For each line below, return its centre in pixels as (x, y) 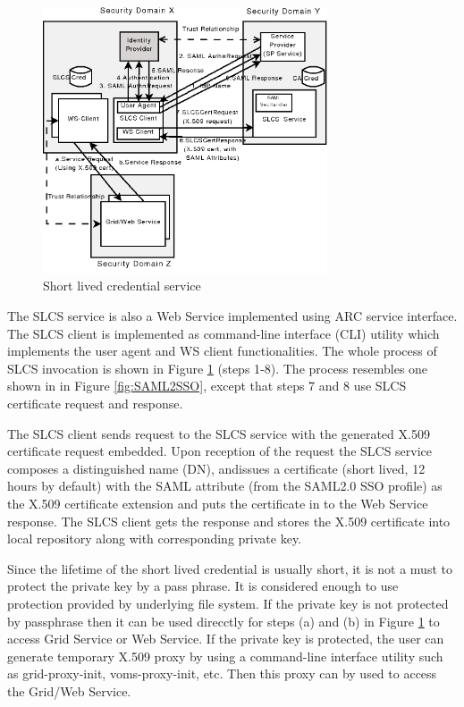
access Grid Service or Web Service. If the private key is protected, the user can (226, 639)
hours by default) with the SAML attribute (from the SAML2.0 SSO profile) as (225, 486)
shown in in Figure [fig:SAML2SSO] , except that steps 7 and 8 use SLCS (207, 386)
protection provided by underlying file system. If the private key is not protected (228, 603)
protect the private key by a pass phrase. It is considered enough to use (203, 586)
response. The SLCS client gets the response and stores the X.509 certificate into (229, 521)
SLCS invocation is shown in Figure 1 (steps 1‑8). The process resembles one (218, 368)
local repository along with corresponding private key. (154, 539)
